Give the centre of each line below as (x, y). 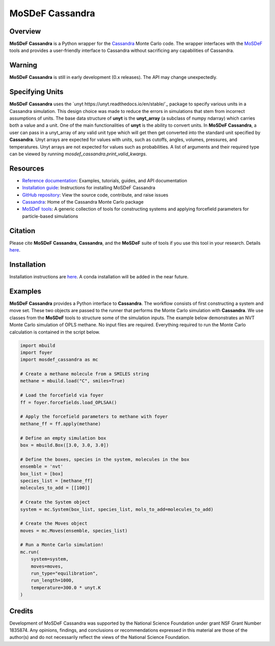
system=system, (50, 559)
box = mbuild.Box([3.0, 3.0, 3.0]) (64, 445)
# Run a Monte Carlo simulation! (62, 545)
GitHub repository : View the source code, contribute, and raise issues (95, 195)
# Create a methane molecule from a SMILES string (85, 374)
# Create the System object (55, 502)
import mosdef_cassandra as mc (59, 360)
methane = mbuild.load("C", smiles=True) (73, 381)
